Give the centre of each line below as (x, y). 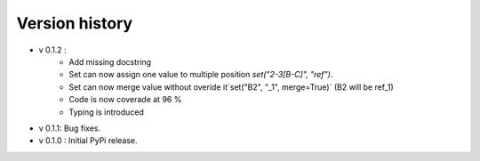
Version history (75, 23)
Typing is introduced (106, 112)
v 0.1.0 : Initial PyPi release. (88, 141)
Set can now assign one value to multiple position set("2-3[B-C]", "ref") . (201, 75)
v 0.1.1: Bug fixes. (70, 128)
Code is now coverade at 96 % (125, 100)
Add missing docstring (110, 61)
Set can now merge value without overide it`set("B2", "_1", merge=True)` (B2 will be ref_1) (232, 87)
